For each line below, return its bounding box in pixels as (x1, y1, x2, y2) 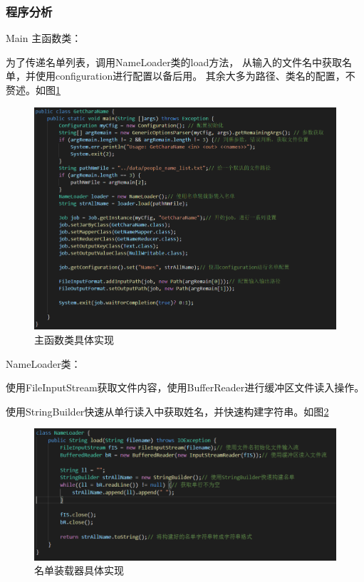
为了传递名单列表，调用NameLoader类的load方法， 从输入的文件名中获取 (6, 54, 342, 69)
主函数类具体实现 (34, 332, 114, 347)
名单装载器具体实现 (34, 563, 124, 578)
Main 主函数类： (6, 31, 82, 46)
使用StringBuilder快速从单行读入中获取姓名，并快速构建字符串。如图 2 (6, 403, 329, 418)
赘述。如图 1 (6, 83, 61, 97)
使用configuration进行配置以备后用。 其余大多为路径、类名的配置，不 (35, 68, 355, 83)
